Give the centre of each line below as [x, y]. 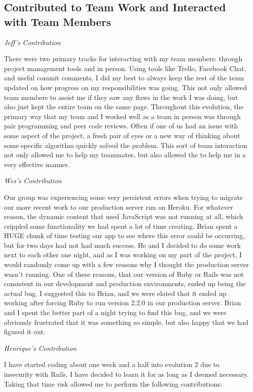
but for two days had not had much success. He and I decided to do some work [122, 245]
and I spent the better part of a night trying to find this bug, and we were [115, 312]
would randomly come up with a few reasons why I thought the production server [126, 264]
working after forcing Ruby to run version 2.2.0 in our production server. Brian [123, 303]
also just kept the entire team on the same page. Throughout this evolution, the [124, 107]
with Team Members [57, 21]
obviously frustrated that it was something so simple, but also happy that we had [126, 322]
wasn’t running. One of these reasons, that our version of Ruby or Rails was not [124, 274]
